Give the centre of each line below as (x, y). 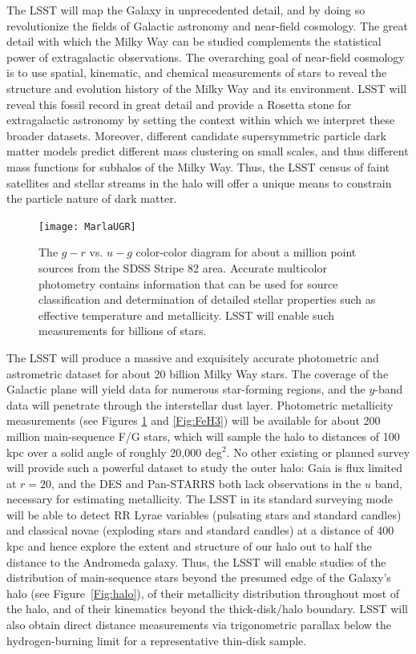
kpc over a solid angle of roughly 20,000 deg (114, 452)
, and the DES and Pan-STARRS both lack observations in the (206, 483)
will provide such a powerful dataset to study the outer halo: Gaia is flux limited (205, 468)
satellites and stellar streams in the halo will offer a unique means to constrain (199, 182)
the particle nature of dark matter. (92, 198)
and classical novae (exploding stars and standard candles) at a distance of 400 (200, 530)
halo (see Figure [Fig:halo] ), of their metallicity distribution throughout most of (203, 593)
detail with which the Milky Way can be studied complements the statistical (194, 41)
